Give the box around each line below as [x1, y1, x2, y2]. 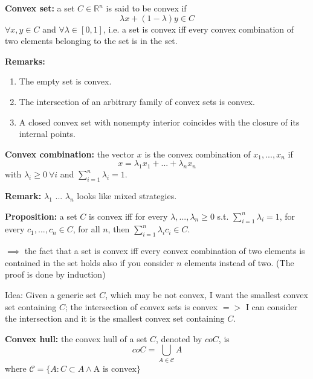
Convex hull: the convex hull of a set [5, 332, 147, 345]
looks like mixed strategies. [77, 189, 177, 202]
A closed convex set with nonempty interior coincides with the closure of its [19, 115, 300, 128]
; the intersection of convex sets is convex [65, 300, 218, 313]
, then [108, 223, 130, 235]
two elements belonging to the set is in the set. [5, 34, 178, 47]
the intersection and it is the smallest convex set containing [5, 312, 225, 325]
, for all [73, 223, 100, 235]
